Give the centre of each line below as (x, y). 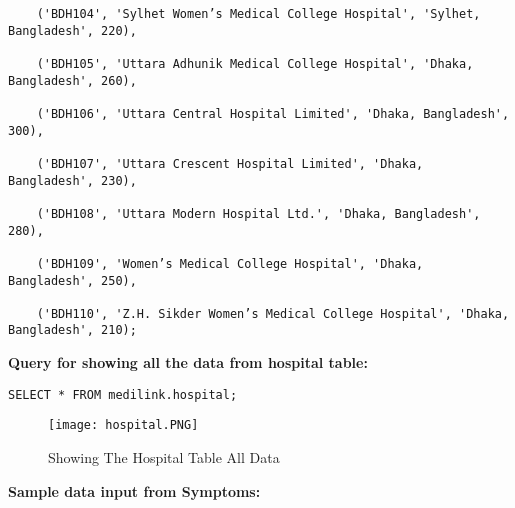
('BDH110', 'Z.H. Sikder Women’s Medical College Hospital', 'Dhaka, (273, 313)
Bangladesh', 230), (72, 180)
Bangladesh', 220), (72, 30)
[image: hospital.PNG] (123, 425)
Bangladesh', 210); (72, 330)
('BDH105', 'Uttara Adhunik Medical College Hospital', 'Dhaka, (255, 63)
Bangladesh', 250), (72, 280)
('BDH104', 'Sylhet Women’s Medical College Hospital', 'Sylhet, (258, 14)
